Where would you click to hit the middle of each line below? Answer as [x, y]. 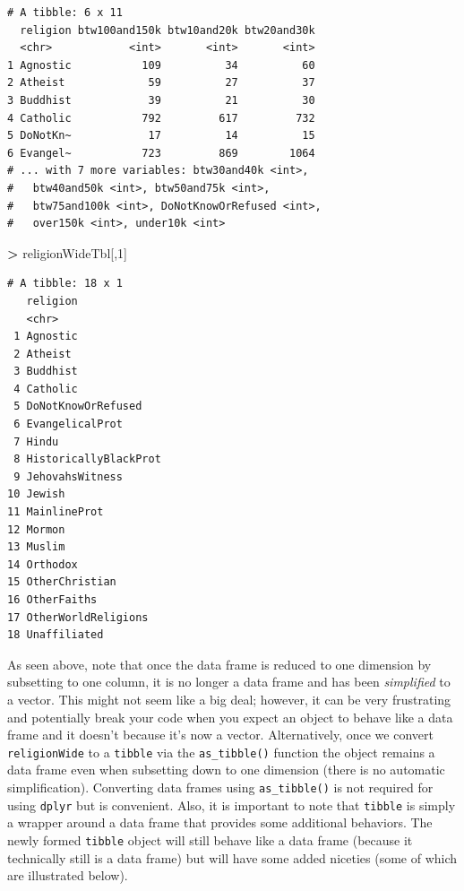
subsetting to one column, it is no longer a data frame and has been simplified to [229, 682]
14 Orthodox [43, 564]
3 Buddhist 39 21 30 [161, 100]
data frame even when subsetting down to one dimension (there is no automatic [226, 770]
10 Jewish [36, 494]
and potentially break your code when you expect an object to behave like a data [230, 717]
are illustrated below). [68, 875]
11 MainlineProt [56, 512]
